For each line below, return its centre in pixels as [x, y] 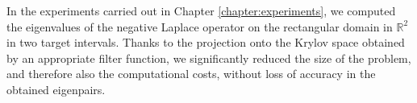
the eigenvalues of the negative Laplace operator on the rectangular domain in [200, 26]
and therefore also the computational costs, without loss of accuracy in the [191, 74]
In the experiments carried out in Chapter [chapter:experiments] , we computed [201, 10]
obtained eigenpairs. [56, 89]
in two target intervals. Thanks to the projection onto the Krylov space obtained [206, 42]
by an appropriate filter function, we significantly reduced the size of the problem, [209, 58]
